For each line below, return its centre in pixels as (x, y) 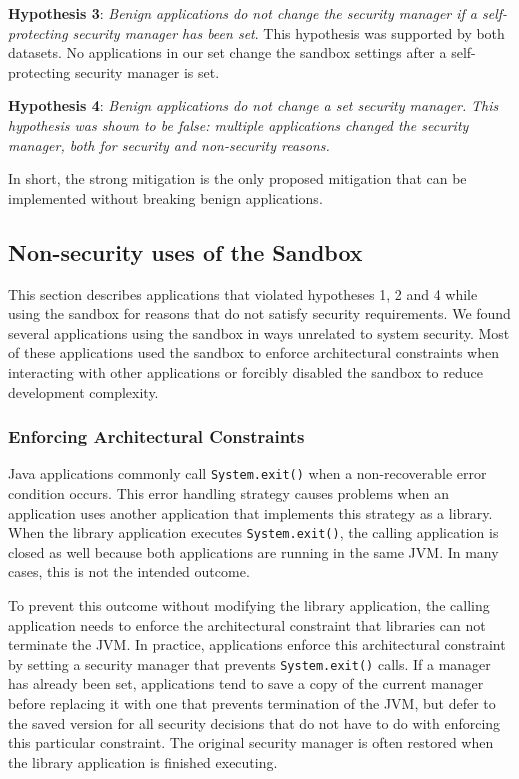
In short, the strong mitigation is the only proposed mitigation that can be (237, 178)
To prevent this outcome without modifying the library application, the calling (249, 605)
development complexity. (83, 391)
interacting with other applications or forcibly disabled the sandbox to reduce (245, 371)
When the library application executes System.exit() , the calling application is (253, 532)
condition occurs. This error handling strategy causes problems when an (228, 492)
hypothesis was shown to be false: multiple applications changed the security (238, 124)
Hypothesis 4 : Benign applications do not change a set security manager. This (253, 105)
